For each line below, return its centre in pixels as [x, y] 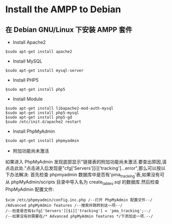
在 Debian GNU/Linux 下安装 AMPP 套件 [69, 29]
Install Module [27, 99]
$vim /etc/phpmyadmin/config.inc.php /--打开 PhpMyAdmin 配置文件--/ [79, 200]
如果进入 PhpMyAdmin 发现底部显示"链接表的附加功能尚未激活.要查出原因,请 [86, 162]
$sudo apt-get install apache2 [39, 52]
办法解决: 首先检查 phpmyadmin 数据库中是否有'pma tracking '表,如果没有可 [87, 175]
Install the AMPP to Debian [63, 9]
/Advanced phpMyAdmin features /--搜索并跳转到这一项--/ [64, 205]
